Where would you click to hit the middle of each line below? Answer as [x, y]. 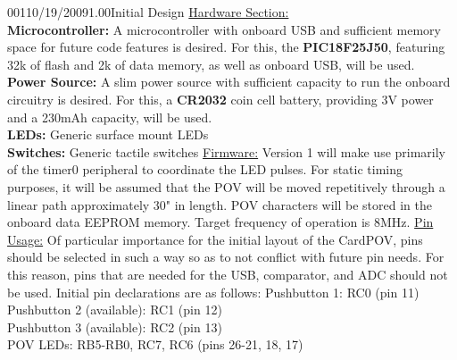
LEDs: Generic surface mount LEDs [108, 134]
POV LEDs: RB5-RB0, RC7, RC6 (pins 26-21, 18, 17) [155, 344]
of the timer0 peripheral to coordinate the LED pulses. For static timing [205, 169]
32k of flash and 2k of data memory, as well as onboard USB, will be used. [211, 64]
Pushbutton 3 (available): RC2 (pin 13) [115, 327]
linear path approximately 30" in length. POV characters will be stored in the [220, 204]
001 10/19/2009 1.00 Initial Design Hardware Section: [148, 12]
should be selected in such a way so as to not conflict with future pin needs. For [226, 257]
